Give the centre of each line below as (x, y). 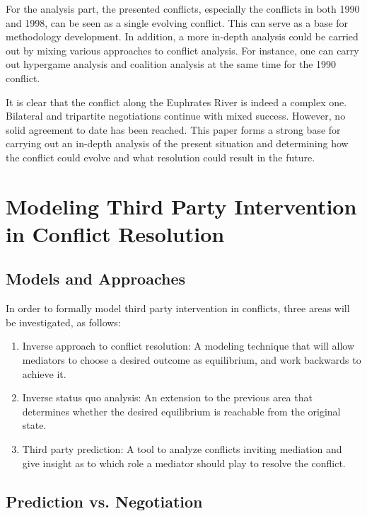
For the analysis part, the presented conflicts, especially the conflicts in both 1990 (183, 8)
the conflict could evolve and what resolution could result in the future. (161, 157)
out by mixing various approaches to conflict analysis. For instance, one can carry (182, 50)
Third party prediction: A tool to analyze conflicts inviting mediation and (182, 449)
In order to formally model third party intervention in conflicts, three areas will (178, 308)
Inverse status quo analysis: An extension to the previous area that (167, 397)
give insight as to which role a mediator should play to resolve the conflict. (184, 463)
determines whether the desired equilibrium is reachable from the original (181, 411)
